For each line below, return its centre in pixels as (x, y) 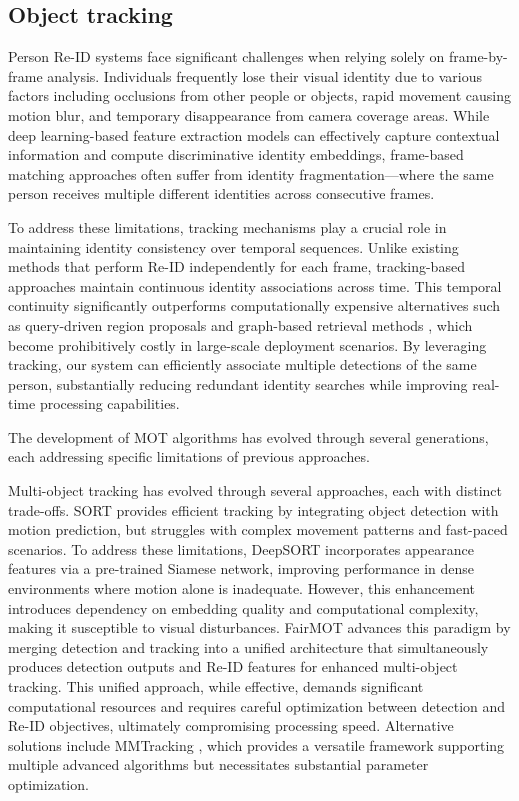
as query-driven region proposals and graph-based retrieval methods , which (240, 324)
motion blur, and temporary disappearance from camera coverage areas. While (249, 114)
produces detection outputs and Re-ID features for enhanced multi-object (233, 666)
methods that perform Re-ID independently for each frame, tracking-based (236, 266)
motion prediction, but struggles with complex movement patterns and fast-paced (258, 529)
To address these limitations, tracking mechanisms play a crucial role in (227, 226)
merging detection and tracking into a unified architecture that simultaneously (248, 646)
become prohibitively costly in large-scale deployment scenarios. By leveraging (247, 344)
